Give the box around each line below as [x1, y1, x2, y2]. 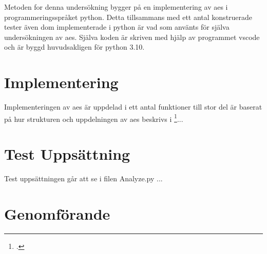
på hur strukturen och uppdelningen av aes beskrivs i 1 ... [4, 112, 183, 124]
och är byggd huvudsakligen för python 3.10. [4, 41, 145, 52]
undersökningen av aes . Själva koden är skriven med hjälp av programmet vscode [4, 31, 260, 42]
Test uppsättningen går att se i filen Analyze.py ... [4, 173, 163, 184]
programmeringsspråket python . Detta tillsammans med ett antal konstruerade [4, 11, 253, 22]
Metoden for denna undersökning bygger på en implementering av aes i [4, 2, 228, 12]
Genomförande [4, 203, 110, 224]
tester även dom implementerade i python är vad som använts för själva [4, 22, 230, 32]
